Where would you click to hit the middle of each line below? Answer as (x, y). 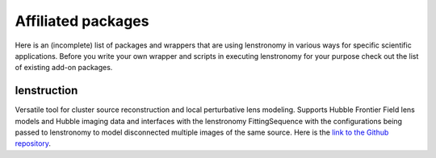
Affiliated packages (82, 21)
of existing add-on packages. (64, 68)
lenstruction (46, 91)
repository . (33, 143)
